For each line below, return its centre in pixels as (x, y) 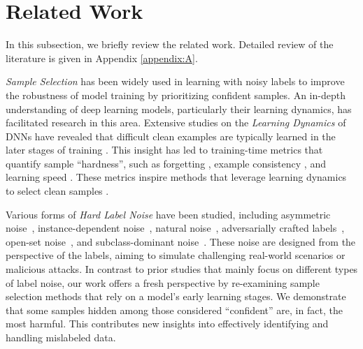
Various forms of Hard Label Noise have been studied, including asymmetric (168, 214)
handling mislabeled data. (61, 337)
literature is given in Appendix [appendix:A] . (102, 58)
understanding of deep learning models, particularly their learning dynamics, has (179, 109)
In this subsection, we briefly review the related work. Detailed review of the (170, 44)
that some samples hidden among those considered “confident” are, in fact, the (174, 310)
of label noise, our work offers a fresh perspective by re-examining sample (163, 282)
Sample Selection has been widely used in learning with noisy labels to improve (175, 81)
